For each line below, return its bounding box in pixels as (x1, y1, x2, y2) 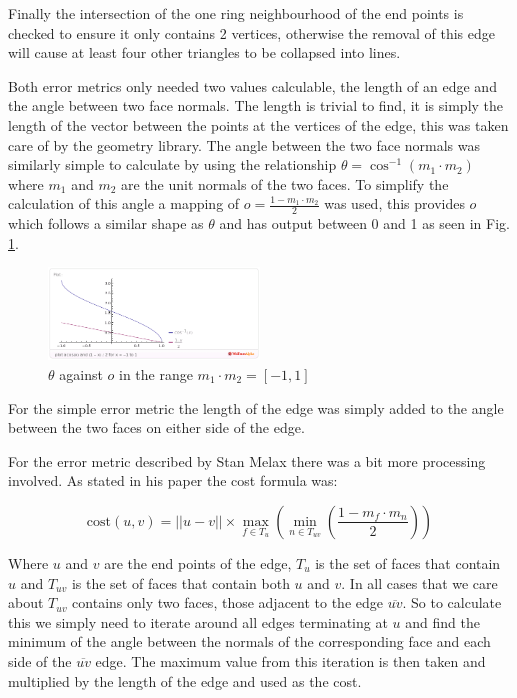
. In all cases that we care (341, 572, 498, 593)
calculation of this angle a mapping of (8, 193, 240, 214)
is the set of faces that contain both (71, 572, 290, 593)
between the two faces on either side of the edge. (8, 417, 305, 438)
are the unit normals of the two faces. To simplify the (121, 173, 449, 194)
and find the (405, 611, 480, 632)
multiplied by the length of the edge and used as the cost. (8, 670, 362, 691)
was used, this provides (324, 193, 465, 214)
